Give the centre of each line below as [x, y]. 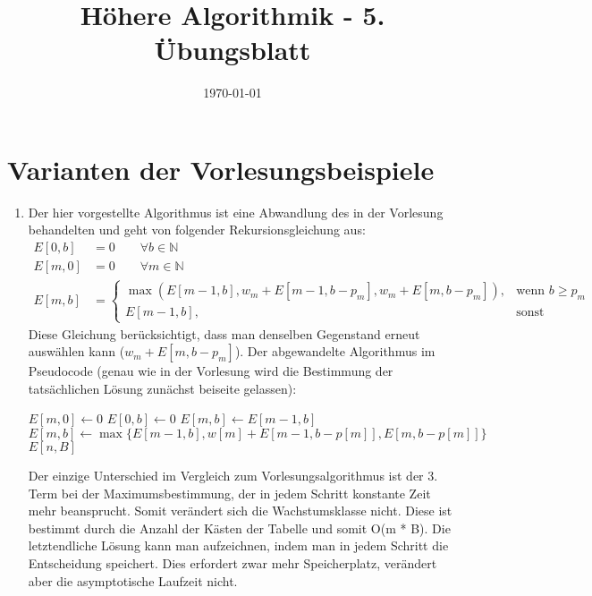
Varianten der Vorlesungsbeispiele [221, 169]
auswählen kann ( [76, 351]
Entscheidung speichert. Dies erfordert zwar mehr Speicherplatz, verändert [233, 563]
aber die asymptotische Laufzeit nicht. [133, 580]
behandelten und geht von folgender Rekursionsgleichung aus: [197, 230]
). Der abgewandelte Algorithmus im [335, 351]
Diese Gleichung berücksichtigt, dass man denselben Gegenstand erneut [224, 333]
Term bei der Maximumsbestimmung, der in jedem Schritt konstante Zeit [229, 493]
